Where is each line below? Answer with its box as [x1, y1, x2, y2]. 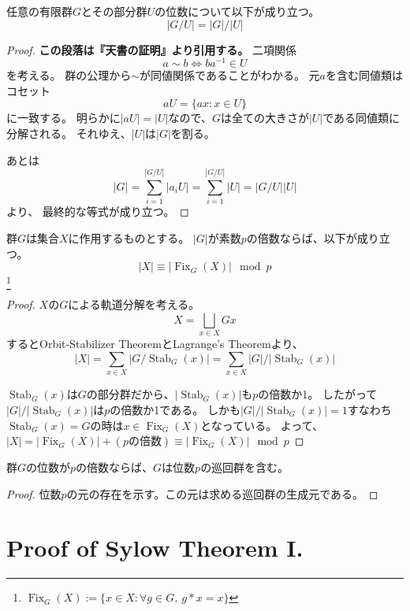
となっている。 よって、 [200, 417, 323, 433]
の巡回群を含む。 [200, 459, 289, 476]
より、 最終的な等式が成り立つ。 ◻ [6, 203, 189, 220]
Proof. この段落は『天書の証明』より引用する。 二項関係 [6, 41, 296, 57]
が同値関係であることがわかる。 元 [140, 67, 320, 83]
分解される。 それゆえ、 [6, 125, 132, 142]
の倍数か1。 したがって [258, 386, 378, 402]
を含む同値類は [326, 67, 404, 83]
